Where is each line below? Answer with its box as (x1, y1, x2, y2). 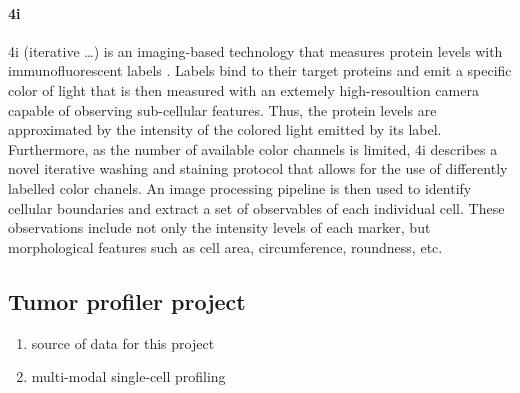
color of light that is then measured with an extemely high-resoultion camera (8, 79, 479, 100)
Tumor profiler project (8, 285, 246, 316)
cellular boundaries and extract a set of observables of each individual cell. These (8, 197, 505, 218)
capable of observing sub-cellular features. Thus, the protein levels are (8, 99, 437, 120)
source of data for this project (31, 332, 215, 353)
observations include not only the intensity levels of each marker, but (8, 217, 431, 238)
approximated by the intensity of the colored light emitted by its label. (8, 119, 442, 140)
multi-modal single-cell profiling (31, 366, 226, 387)
